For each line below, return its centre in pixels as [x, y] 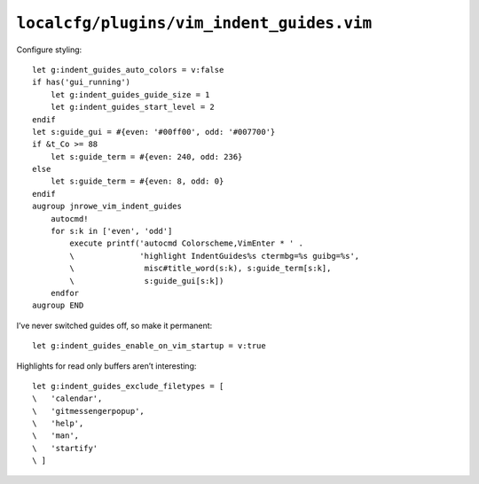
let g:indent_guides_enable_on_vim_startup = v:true [149, 346]
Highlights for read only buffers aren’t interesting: [106, 366]
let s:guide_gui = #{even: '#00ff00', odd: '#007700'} [154, 132]
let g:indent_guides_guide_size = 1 [130, 94]
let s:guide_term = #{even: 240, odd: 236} [146, 156]
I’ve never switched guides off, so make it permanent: [114, 325]
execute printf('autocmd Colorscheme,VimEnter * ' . [186, 243]
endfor [65, 293]
